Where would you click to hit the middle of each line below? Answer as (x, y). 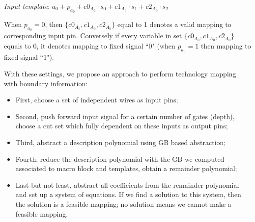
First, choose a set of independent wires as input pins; (97, 100)
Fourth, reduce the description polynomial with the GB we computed (120, 159)
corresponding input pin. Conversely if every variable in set (93, 36)
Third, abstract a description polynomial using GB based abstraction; (121, 142)
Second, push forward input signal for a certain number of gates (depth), (125, 116)
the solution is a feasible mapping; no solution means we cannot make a (123, 204)
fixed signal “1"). (29, 57)
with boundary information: (46, 83)
